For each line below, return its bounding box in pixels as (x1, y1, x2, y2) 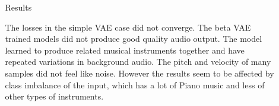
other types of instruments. (5, 90, 104, 102)
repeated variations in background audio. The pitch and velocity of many (5, 55, 271, 68)
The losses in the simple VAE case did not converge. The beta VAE (5, 21, 251, 33)
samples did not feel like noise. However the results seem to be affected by (5, 67, 274, 79)
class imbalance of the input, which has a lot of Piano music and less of (5, 78, 265, 91)
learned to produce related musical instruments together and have (5, 44, 245, 56)
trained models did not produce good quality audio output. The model (5, 32, 262, 45)
